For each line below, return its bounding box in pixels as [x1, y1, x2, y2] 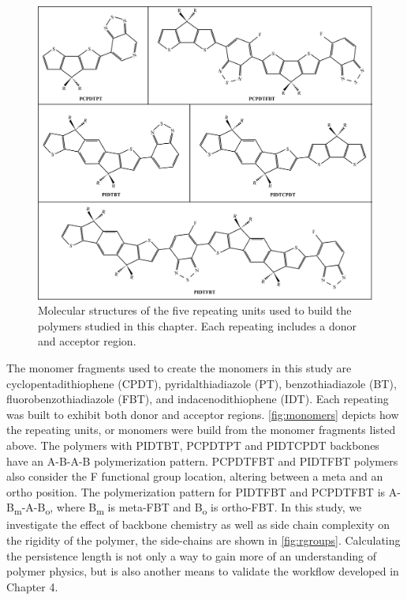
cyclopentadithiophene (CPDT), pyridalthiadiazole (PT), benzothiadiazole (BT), [6, 375, 397, 391]
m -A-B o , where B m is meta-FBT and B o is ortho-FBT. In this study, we [13, 499, 362, 518]
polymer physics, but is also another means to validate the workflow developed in [6, 563, 399, 579]
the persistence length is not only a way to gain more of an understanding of [6, 547, 377, 564]
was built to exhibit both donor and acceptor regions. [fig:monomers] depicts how [6, 406, 399, 422]
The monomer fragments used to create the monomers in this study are [6, 359, 352, 375]
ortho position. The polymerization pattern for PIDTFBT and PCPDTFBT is [6, 483, 386, 500]
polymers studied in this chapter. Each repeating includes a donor [38, 317, 357, 334]
